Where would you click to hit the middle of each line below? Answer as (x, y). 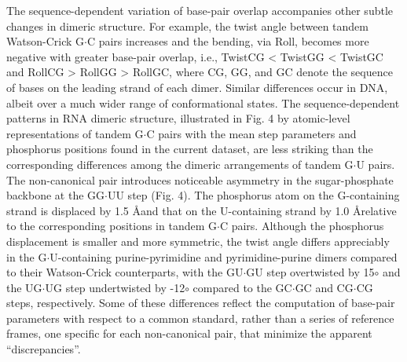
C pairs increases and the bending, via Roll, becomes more (228, 41)
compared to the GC (242, 287)
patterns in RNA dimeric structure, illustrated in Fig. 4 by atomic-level (178, 118)
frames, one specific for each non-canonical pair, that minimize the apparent (189, 333)
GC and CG (324, 287)
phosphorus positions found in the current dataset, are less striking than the (190, 149)
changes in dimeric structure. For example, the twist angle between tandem (187, 26)
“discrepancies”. (44, 349)
